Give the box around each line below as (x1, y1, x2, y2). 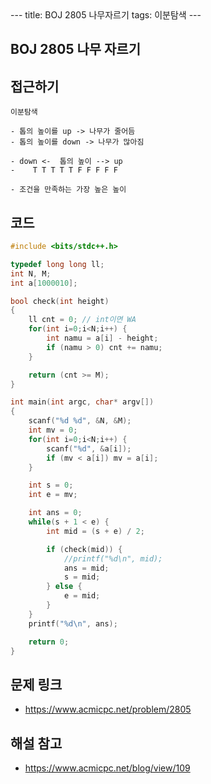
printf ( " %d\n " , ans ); (28, 618, 118, 629)
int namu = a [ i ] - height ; (46, 333, 159, 344)
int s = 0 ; (28, 480, 74, 491)
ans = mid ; (63, 563, 110, 573)
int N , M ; (10, 268, 52, 279)
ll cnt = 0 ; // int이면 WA (28, 315, 137, 325)
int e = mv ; (28, 490, 78, 500)
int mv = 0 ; (28, 425, 78, 436)
